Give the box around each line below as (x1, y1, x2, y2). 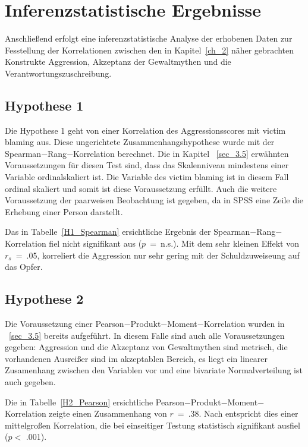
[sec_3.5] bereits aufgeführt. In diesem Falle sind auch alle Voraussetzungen (9, 329, 285, 341)
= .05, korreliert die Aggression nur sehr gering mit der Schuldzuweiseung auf (15, 248, 300, 261)
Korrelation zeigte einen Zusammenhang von (5, 407, 167, 420)
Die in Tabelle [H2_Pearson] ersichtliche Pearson (5, 395, 184, 408)
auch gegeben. (5, 376, 56, 388)
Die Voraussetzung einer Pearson (5, 317, 124, 330)
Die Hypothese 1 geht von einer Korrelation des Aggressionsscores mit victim (5, 124, 286, 136)
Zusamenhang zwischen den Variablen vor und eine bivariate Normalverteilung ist (5, 364, 303, 376)
